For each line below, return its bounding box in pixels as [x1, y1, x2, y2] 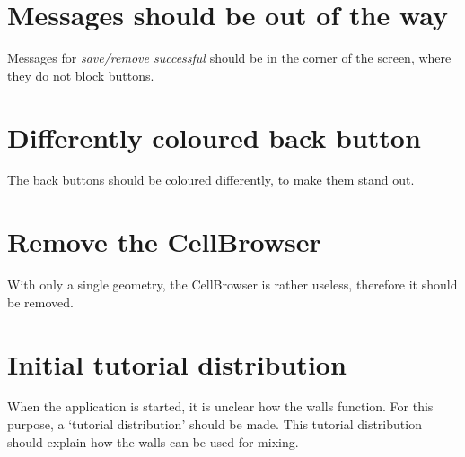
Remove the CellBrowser [7, 223, 321, 260]
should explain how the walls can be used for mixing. [7, 432, 299, 451]
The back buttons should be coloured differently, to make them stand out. [7, 170, 415, 189]
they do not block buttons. [7, 65, 154, 84]
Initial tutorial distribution [7, 345, 347, 382]
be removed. [7, 292, 74, 311]
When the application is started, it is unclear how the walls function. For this [7, 397, 434, 416]
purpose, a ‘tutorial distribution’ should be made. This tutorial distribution [7, 415, 422, 434]
